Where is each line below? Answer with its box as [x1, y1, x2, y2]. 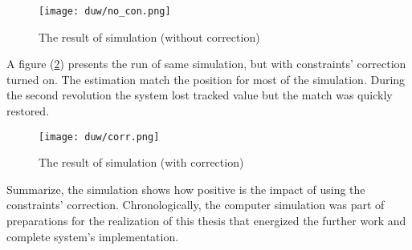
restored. [6, 103, 50, 119]
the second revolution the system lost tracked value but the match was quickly [6, 87, 393, 103]
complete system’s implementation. [6, 228, 179, 244]
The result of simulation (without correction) [39, 28, 260, 45]
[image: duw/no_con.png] [39, 6, 171, 17]
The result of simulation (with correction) [39, 154, 244, 171]
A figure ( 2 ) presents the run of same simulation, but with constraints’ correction [6, 55, 406, 72]
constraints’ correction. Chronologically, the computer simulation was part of [6, 196, 385, 213]
